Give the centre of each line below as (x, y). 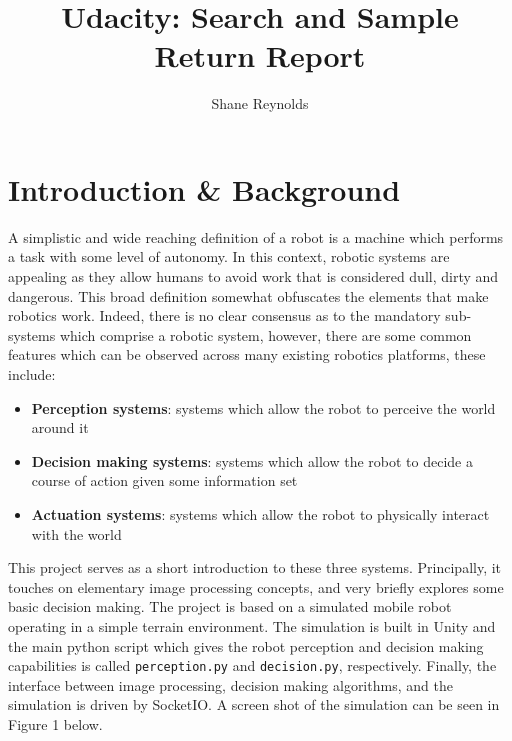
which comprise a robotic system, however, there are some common (265, 334)
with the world (76, 533)
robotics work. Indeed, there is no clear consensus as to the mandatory (224, 315)
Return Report (260, 55)
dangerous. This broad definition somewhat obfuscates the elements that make (248, 295)
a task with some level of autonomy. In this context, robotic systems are (229, 256)
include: (32, 374)
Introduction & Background (204, 188)
